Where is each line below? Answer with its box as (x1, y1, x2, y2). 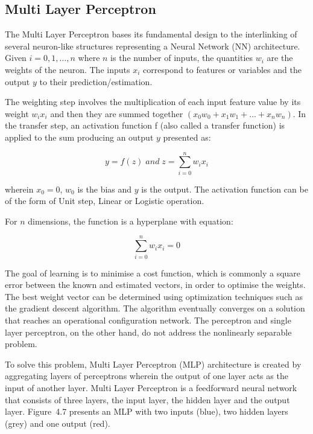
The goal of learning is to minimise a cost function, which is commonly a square (5, 266, 301, 279)
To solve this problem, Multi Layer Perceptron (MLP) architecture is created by (5, 357, 302, 370)
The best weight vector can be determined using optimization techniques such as (5, 290, 303, 302)
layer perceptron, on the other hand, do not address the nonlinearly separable (5, 325, 292, 338)
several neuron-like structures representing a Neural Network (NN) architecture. (5, 39, 300, 52)
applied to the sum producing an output (5, 130, 154, 143)
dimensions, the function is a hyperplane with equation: (28, 214, 233, 227)
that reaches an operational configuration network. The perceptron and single (5, 313, 291, 326)
